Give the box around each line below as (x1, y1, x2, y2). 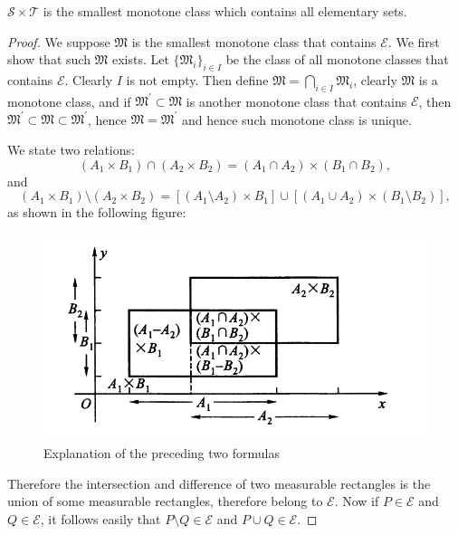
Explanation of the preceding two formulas (43, 444, 280, 463)
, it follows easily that (40, 509, 161, 528)
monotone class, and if (7, 91, 131, 110)
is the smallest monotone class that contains (131, 32, 377, 51)
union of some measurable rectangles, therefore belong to (7, 492, 323, 511)
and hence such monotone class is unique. (181, 110, 412, 129)
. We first (387, 32, 440, 51)
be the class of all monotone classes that (225, 50, 449, 69)
